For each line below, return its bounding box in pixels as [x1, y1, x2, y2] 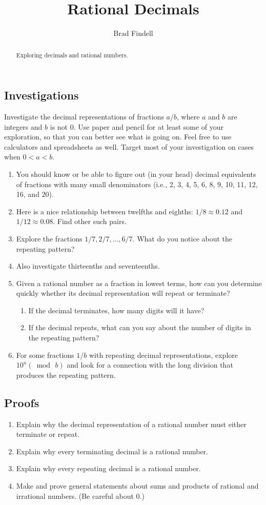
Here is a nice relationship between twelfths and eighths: [16, 206, 193, 216]
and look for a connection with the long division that [67, 359, 233, 370]
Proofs [4, 394, 39, 410]
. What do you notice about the [132, 233, 233, 244]
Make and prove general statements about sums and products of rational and [16, 480, 259, 491]
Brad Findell [113, 28, 153, 38]
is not [50, 121, 68, 132]
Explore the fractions [16, 233, 83, 244]
